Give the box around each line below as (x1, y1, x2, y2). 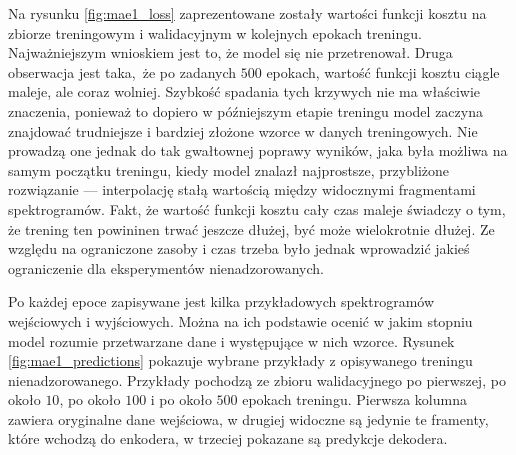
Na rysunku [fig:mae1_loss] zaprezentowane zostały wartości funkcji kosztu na (8, 3, 487, 23)
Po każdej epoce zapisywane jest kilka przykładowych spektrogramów (8, 291, 435, 312)
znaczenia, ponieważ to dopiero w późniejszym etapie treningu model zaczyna (8, 100, 483, 121)
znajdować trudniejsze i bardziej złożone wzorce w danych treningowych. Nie (8, 120, 478, 141)
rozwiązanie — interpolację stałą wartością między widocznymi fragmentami (8, 179, 476, 200)
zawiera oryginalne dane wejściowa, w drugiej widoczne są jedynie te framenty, (8, 408, 489, 429)
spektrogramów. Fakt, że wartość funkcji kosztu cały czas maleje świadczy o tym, (8, 198, 506, 219)
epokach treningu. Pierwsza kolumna (242, 389, 467, 410)
